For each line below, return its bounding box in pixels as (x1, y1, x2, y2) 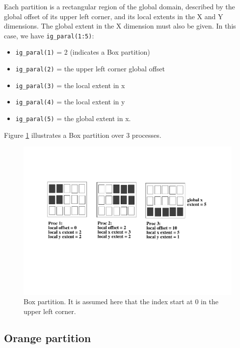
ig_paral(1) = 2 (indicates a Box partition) (15, 47, 150, 57)
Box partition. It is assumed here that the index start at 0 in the (24, 296, 218, 307)
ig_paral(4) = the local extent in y (15, 96, 125, 107)
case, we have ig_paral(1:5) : (4, 30, 94, 40)
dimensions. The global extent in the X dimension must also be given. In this (4, 21, 236, 31)
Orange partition (4, 330, 91, 345)
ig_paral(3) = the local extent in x (15, 80, 125, 90)
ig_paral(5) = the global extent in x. (15, 113, 131, 124)
